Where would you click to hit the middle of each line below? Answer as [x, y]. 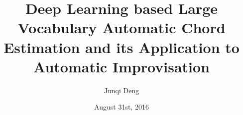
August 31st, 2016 [121, 107]
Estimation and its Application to [121, 47]
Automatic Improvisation [121, 66]
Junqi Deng [121, 90]
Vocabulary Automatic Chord [121, 28]
